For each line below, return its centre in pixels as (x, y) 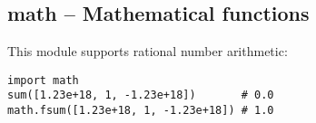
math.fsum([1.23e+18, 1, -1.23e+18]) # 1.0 (141, 111)
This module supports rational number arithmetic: (148, 51)
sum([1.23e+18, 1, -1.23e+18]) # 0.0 (141, 95)
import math (43, 80)
